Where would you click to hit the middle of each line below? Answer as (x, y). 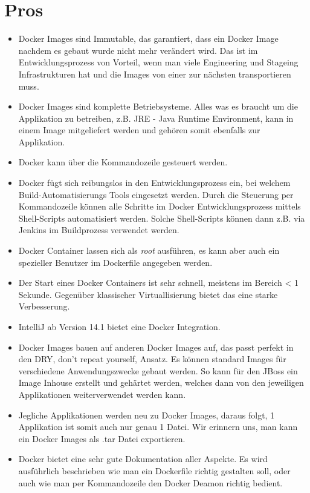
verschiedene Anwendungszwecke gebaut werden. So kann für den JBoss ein (158, 370)
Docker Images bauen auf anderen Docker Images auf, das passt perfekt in (156, 347)
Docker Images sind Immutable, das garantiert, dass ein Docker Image (148, 38)
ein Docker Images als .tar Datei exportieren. (102, 438)
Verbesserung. (44, 306)
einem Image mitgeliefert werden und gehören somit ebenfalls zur (139, 130)
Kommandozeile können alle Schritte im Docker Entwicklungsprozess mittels (160, 206)
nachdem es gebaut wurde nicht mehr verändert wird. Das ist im (138, 50)
